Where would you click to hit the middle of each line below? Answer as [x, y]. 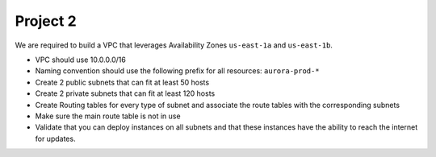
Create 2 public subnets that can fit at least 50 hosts [122, 82]
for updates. [55, 138]
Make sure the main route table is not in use [108, 116]
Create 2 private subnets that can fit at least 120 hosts [125, 93]
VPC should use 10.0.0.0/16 [81, 60]
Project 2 [46, 21]
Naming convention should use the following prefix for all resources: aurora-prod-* [177, 71]
